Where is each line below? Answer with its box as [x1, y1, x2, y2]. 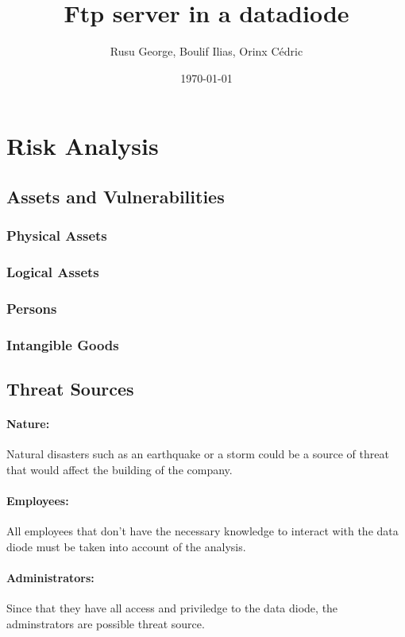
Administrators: [6, 569, 94, 585]
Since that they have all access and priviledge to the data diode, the [6, 600, 338, 616]
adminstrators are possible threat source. [6, 615, 205, 631]
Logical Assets [6, 262, 99, 282]
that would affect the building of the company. [6, 461, 233, 477]
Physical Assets [6, 226, 107, 245]
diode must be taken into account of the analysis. [6, 538, 246, 554]
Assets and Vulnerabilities [6, 183, 225, 208]
